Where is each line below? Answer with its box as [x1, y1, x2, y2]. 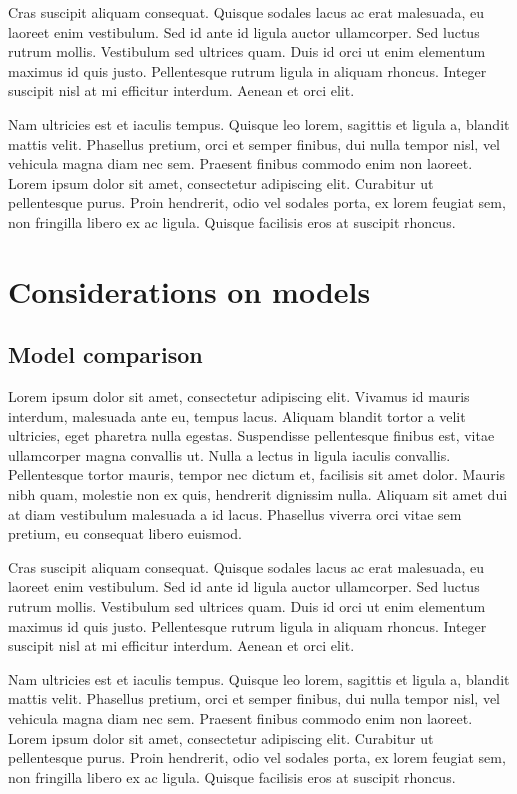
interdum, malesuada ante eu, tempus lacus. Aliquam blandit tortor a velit [8, 405, 466, 426]
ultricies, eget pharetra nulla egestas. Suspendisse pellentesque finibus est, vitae [8, 425, 495, 446]
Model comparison [8, 339, 203, 370]
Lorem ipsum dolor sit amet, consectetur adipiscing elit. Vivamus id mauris [8, 386, 470, 407]
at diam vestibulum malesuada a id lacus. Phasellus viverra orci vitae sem [8, 503, 462, 524]
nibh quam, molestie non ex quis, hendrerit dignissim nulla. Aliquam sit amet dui [8, 484, 508, 505]
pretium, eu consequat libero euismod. [8, 523, 242, 544]
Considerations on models [8, 270, 371, 311]
